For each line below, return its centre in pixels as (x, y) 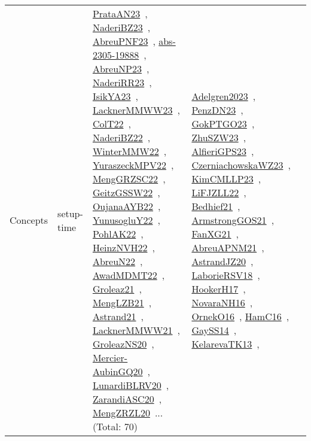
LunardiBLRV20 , (131, 385)
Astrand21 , (118, 316)
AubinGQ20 (118, 371)
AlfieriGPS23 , (223, 151)
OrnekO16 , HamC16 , (240, 316)
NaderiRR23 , (122, 82)
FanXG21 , (215, 234)
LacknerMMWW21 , (136, 330)
